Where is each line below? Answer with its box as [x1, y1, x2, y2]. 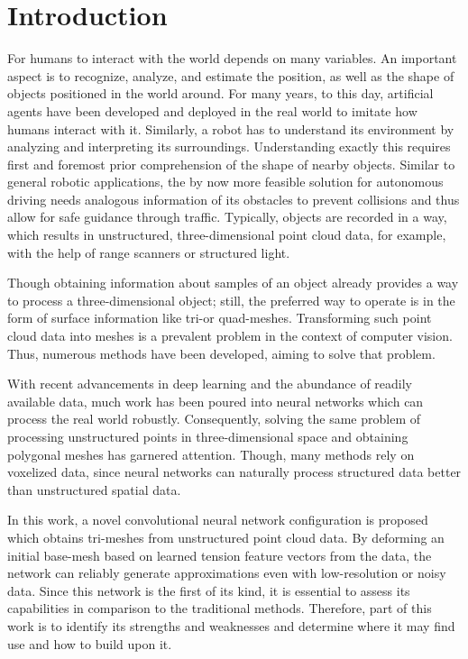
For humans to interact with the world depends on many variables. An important [7, 49, 457, 68]
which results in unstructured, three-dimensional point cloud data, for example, [7, 225, 446, 244]
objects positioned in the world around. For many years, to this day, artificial [7, 84, 434, 103]
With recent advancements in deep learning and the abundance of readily [7, 374, 412, 393]
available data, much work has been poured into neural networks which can [7, 391, 424, 410]
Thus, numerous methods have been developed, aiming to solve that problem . [7, 343, 436, 362]
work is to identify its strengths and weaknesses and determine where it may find [7, 616, 455, 635]
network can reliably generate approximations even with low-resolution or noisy [7, 563, 446, 582]
